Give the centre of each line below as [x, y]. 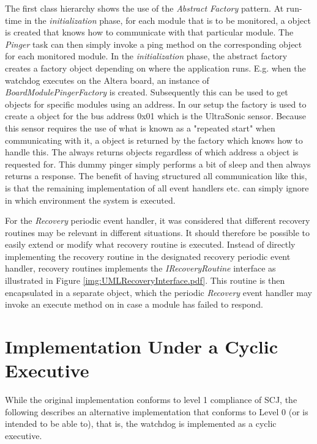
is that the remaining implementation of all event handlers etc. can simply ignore [157, 187]
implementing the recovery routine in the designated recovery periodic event [148, 256]
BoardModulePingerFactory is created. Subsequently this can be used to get [147, 92]
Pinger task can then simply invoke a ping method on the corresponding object [154, 44]
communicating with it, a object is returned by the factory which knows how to [154, 140]
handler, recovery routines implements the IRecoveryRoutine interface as [140, 268]
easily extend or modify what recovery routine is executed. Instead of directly [150, 244]
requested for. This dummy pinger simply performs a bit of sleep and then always [158, 164]
